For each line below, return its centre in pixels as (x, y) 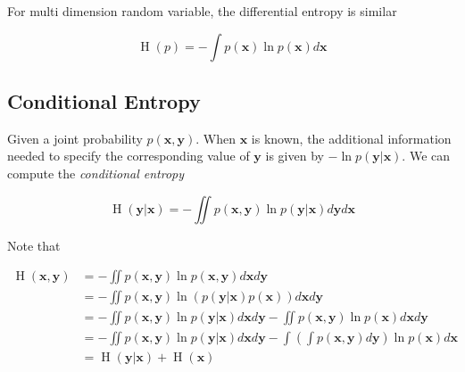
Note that (34, 245)
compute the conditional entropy (96, 173)
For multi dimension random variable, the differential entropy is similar (202, 11)
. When (216, 138)
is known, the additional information (351, 138)
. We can (426, 156)
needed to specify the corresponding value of (129, 156)
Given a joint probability (75, 138)
